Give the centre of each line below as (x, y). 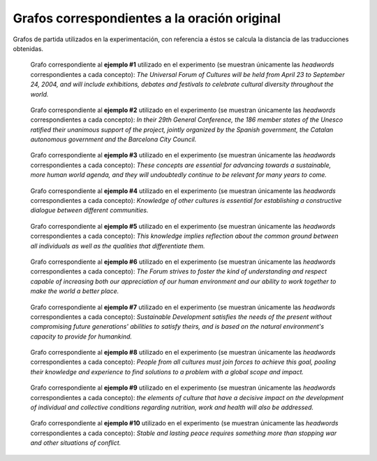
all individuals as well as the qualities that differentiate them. (118, 246)
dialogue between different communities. (89, 211)
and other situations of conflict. (76, 443)
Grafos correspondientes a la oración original (147, 18)
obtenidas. (28, 48)
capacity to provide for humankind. (81, 336)
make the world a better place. (75, 291)
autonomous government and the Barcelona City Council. (113, 139)
